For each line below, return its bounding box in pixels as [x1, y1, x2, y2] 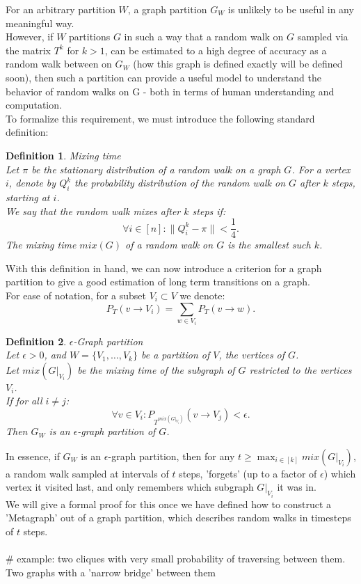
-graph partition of [77, 424, 156, 439]
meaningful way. [6, 15, 74, 30]
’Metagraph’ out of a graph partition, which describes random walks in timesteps [6, 510, 351, 525]
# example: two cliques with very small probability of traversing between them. [6, 551, 346, 566]
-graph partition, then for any [108, 448, 235, 463]
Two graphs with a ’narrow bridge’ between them [6, 565, 216, 579]
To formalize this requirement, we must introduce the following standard [6, 111, 315, 125]
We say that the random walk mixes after [6, 203, 181, 218]
